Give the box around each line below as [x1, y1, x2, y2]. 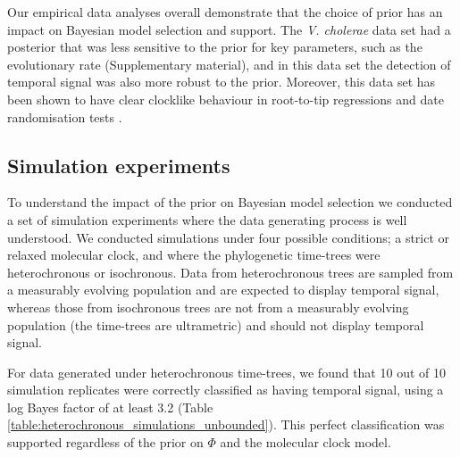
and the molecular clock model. [220, 433, 391, 452]
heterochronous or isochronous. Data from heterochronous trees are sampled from [7, 262, 454, 281]
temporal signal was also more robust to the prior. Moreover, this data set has [7, 72, 436, 91]
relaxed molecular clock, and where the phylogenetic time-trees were [7, 245, 381, 264]
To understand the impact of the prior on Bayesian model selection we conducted [7, 193, 453, 212]
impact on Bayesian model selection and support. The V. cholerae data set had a [7, 20, 451, 38]
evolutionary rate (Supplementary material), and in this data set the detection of [7, 54, 451, 73]
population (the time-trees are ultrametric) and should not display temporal [7, 315, 424, 334]
